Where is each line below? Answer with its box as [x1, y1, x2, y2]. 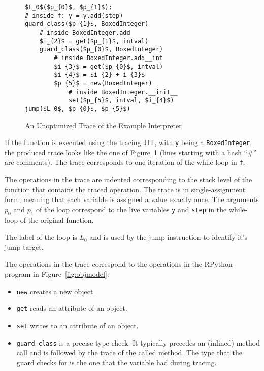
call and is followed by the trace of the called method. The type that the [16, 347, 243, 358]
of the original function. [20, 214, 94, 225]
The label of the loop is [5, 232, 77, 242]
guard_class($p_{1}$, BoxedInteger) [25, 20, 149, 28]
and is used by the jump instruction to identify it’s [89, 232, 248, 242]
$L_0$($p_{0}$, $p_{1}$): [25, 4, 112, 11]
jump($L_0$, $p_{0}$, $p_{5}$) [25, 105, 130, 112]
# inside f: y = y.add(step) [25, 12, 123, 19]
